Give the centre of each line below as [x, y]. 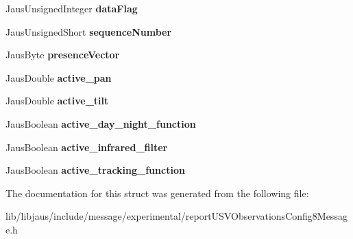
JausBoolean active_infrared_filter [87, 147]
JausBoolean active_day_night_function [101, 123]
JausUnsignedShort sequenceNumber [89, 31]
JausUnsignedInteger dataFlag [72, 8]
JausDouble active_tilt [57, 101]
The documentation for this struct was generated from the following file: [157, 193]
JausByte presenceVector [63, 55]
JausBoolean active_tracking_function [95, 170]
